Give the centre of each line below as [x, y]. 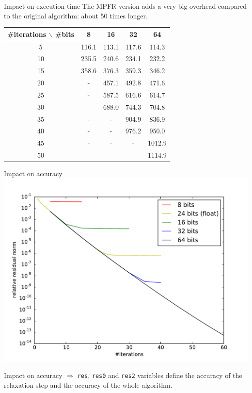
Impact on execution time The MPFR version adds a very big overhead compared [125, 6]
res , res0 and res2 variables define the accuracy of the [160, 375]
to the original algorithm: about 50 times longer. [76, 15]
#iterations [27, 34]
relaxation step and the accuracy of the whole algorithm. [88, 385]
